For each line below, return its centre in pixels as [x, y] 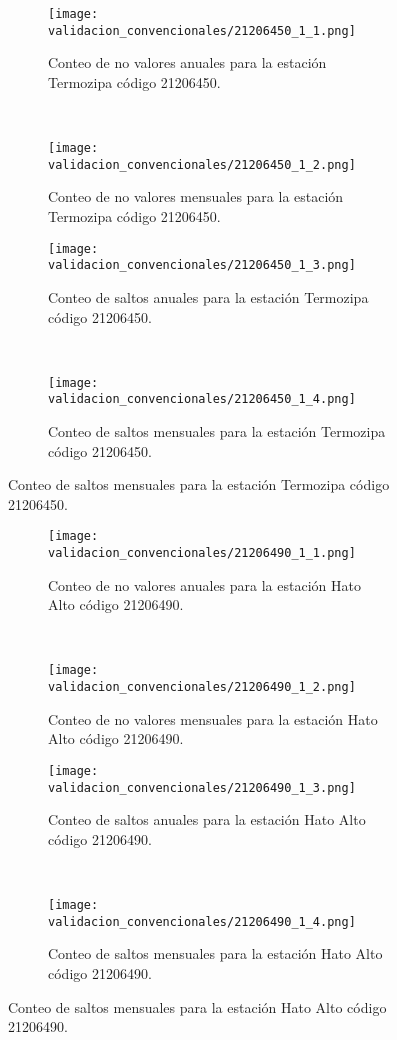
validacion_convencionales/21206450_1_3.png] [202, 265]
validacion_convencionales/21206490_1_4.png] [202, 921]
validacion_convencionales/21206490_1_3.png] [202, 787]
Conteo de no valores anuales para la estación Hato [204, 584]
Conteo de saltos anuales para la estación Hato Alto [207, 819]
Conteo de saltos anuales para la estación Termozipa [208, 296]
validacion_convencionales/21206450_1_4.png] [202, 399]
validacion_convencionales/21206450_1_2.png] [202, 164]
